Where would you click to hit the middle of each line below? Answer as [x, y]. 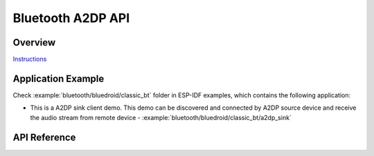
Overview [34, 42]
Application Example [59, 78]
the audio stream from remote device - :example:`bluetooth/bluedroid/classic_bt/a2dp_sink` [161, 117]
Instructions [30, 59]
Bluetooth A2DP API [71, 18]
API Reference [44, 137]
